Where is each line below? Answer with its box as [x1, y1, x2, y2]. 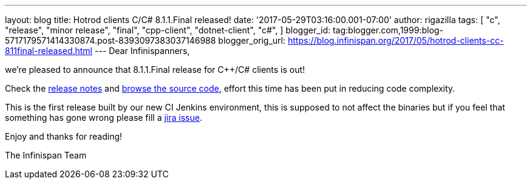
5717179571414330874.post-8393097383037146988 [5, 35, 216, 46]
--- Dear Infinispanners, [94, 46, 190, 56]
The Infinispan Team [5, 150, 87, 160]
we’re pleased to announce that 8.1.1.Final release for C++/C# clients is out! [5, 64, 305, 75]
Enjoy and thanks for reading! [5, 131, 123, 141]
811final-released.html [5, 46, 93, 56]
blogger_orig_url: [218, 35, 286, 46]
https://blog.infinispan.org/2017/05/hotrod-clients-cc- [287, 35, 504, 46]
